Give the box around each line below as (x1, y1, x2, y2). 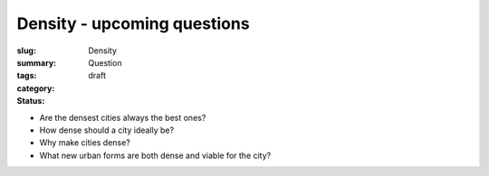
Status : (16, 96, 45, 107)
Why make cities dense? (39, 137, 130, 148)
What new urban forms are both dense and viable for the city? (39, 150, 272, 161)
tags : (16, 70, 37, 81)
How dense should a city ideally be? (39, 125, 175, 135)
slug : (16, 45, 36, 56)
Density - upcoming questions (16, 14, 250, 33)
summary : (16, 57, 57, 68)
